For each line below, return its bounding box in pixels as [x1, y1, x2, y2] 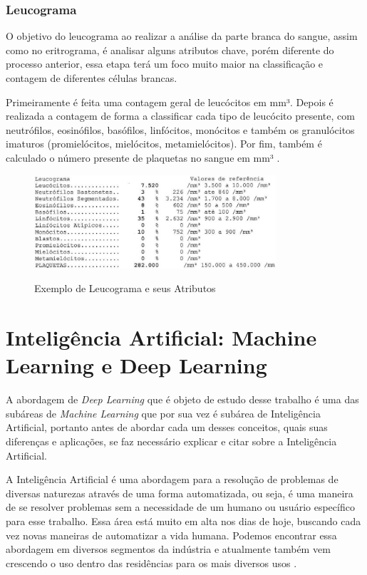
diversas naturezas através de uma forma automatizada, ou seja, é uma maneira [6, 485, 353, 500]
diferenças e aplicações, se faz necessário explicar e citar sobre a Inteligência [6, 434, 337, 448]
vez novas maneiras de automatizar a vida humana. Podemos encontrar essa [6, 527, 337, 542]
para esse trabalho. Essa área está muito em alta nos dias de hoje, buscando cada [6, 513, 361, 528]
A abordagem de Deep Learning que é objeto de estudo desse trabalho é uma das [6, 392, 359, 407]
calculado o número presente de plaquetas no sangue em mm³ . [6, 150, 280, 165]
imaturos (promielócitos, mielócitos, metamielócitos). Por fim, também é [6, 136, 322, 151]
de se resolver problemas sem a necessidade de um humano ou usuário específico [6, 499, 355, 514]
